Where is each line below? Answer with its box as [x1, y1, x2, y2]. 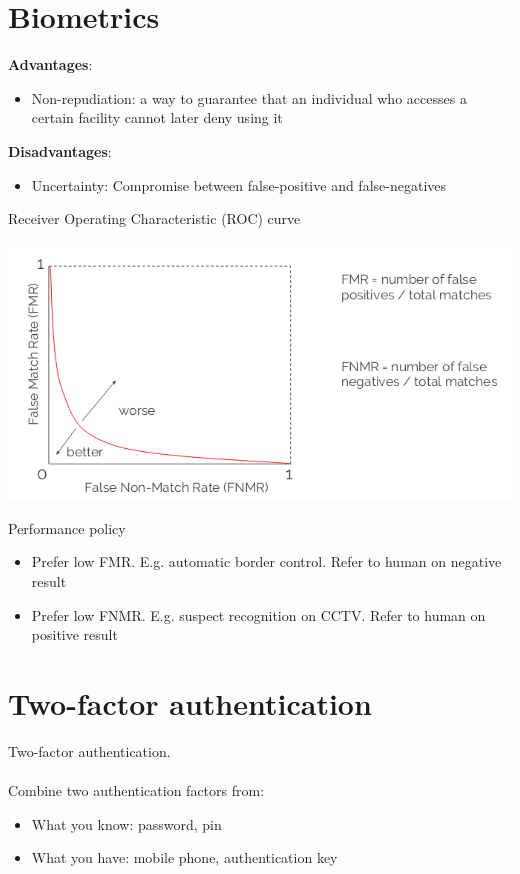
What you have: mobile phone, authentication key [31, 847, 338, 868]
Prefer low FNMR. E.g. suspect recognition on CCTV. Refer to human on [31, 604, 486, 625]
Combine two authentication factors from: [8, 780, 265, 801]
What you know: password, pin [31, 813, 222, 834]
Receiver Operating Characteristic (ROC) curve [8, 208, 301, 229]
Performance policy [8, 517, 126, 538]
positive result [31, 624, 118, 645]
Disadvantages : [8, 140, 112, 161]
